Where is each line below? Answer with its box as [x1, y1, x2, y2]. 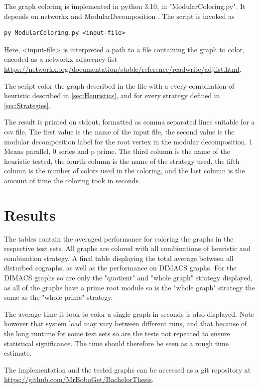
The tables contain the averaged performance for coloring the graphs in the [4, 233, 234, 244]
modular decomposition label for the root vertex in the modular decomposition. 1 [4, 136, 253, 146]
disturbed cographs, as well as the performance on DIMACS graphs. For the [4, 262, 237, 273]
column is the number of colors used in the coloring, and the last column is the [4, 165, 245, 176]
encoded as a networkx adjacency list [4, 54, 117, 64]
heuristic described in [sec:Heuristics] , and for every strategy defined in [4, 90, 220, 101]
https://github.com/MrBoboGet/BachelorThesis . [4, 374, 154, 385]
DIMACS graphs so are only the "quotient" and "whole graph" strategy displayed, [4, 272, 253, 282]
